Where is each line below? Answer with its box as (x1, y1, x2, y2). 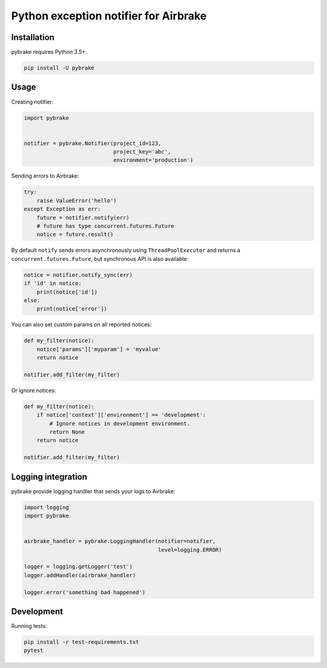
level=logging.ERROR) (157, 546, 222, 553)
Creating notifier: (11, 98, 54, 106)
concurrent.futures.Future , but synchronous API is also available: (11, 255, 189, 262)
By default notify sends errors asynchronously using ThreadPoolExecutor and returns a (11, 246, 240, 254)
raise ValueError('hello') (36, 197, 117, 204)
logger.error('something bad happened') (24, 589, 145, 596)
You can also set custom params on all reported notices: (11, 321, 152, 328)
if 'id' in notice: (24, 280, 82, 287)
